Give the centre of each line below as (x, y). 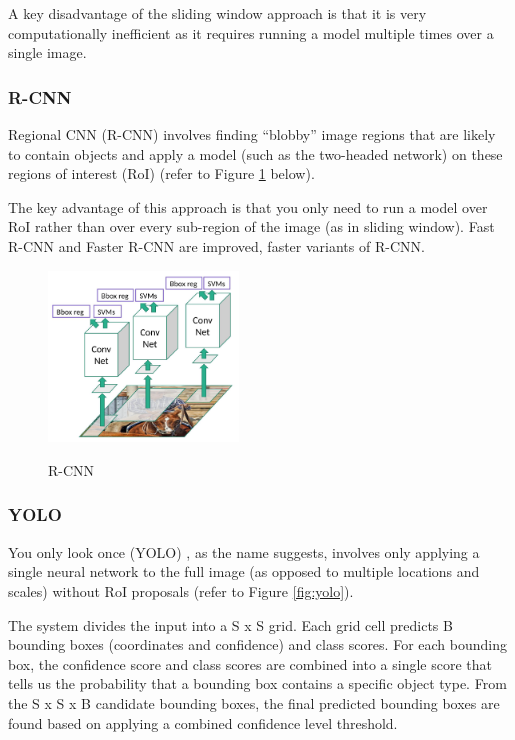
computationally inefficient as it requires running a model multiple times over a (251, 32)
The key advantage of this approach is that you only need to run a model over (248, 206)
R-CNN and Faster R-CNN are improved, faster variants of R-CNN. (216, 245)
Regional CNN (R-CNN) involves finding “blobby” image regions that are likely (252, 134)
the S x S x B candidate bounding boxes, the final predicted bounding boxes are (254, 702)
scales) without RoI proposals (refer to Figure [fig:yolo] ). (181, 590)
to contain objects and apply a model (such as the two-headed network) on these (255, 153)
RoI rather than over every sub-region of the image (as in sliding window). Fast (251, 226)
